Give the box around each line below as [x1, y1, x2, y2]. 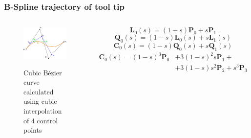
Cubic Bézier [23, 67, 62, 77]
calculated [23, 86, 54, 96]
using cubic [23, 96, 57, 106]
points [23, 125, 42, 135]
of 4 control [23, 115, 58, 125]
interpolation [23, 106, 62, 116]
